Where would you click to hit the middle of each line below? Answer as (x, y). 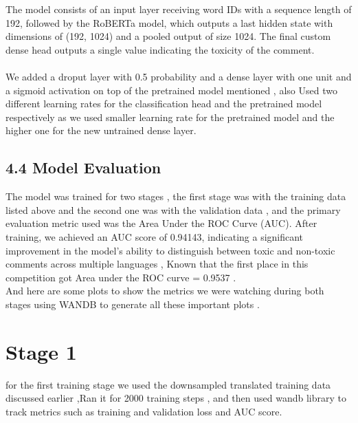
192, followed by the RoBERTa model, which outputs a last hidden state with (169, 22)
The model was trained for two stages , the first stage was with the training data (176, 196)
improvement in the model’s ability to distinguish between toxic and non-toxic (170, 250)
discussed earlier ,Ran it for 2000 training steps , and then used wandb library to (176, 398)
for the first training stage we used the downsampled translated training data (168, 384)
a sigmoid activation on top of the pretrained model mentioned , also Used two (171, 90)
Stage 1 (41, 351)
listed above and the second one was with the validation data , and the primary (173, 209)
